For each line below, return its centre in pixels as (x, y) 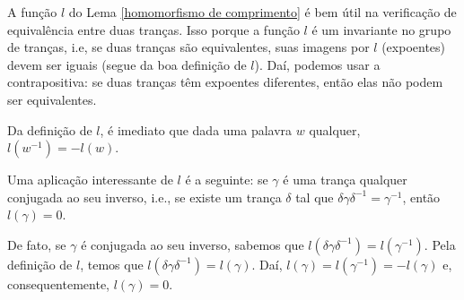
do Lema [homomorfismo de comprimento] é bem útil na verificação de (263, 12)
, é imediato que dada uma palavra (196, 129)
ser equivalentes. (52, 99)
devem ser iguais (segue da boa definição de (127, 64)
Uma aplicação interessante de (90, 180)
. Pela (440, 244)
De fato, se (37, 244)
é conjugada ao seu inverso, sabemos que (193, 244)
